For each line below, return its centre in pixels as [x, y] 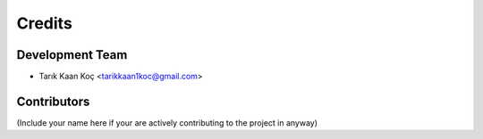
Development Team [72, 55]
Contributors [53, 101]
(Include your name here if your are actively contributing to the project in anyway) [167, 123]
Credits [45, 23]
